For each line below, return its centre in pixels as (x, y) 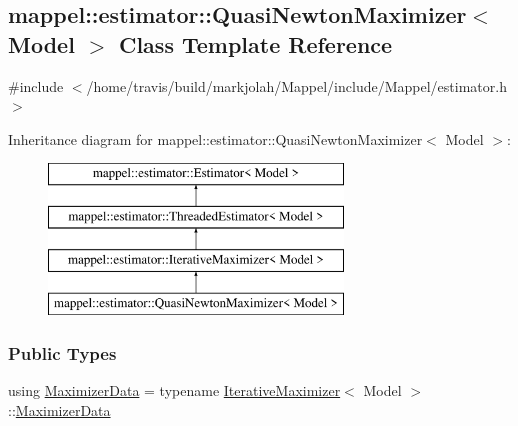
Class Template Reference (255, 43)
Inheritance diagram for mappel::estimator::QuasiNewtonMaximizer (215, 138)
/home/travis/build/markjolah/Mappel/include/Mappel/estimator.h (296, 85)
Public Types (62, 353)
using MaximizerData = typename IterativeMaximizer (174, 390)
